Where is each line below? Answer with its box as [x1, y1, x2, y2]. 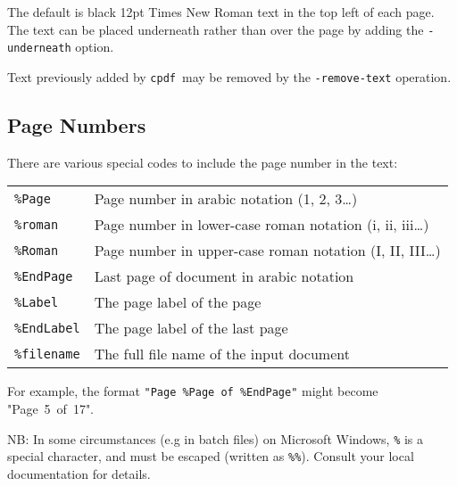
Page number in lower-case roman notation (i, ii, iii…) [94, 214, 429, 235]
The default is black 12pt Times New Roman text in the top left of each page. [7, 3, 435, 21]
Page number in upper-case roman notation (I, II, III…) [94, 240, 441, 261]
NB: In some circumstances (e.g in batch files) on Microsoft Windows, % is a [7, 429, 424, 448]
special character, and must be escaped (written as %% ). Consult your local [7, 447, 414, 465]
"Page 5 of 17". [7, 400, 95, 418]
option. [75, 37, 114, 56]
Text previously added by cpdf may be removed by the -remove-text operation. [7, 67, 452, 86]
